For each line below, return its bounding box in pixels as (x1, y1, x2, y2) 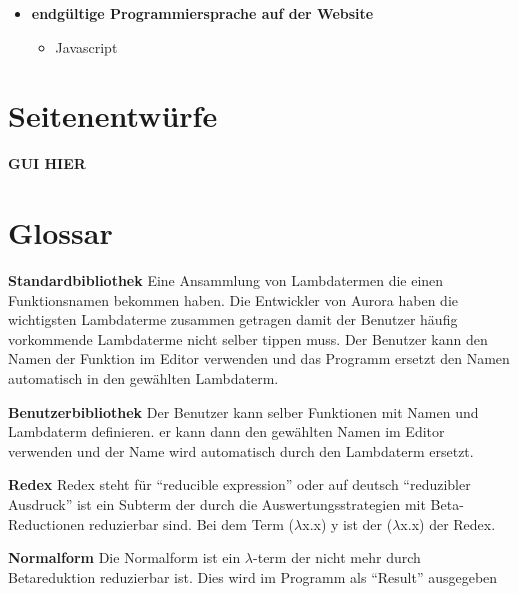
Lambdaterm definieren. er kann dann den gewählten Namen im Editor (8, 421, 445, 442)
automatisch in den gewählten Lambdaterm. (8, 368, 279, 388)
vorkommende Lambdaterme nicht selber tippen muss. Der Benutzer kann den (8, 328, 488, 349)
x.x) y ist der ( (302, 513, 393, 534)
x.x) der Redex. (400, 513, 496, 534)
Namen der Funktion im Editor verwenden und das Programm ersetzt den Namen (8, 348, 510, 369)
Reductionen (8, 513, 85, 534)
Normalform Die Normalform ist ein (8, 547, 241, 568)
